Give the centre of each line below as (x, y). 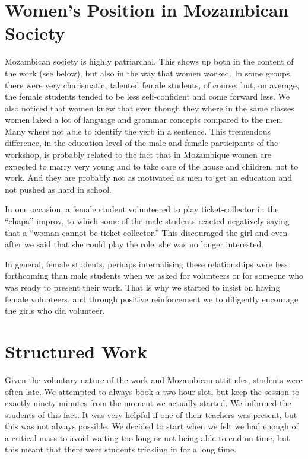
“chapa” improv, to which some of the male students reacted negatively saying (147, 221)
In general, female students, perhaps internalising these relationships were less (146, 264)
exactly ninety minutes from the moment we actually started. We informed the (148, 403)
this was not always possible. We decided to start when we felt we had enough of (152, 426)
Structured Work (76, 351)
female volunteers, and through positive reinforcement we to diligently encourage (152, 299)
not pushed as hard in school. (58, 189)
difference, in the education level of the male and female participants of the (142, 143)
